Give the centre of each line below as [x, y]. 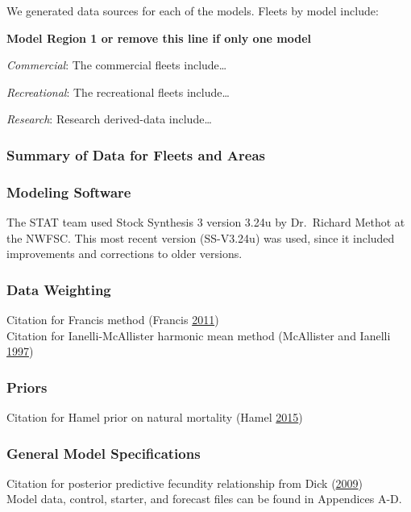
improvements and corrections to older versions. [125, 254]
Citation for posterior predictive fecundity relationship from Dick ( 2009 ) [185, 483]
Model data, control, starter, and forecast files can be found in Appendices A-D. [204, 499]
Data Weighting [59, 289]
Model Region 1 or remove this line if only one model [159, 37]
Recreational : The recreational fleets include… [118, 92]
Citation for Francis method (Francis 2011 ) [113, 320]
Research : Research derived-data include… [109, 119]
